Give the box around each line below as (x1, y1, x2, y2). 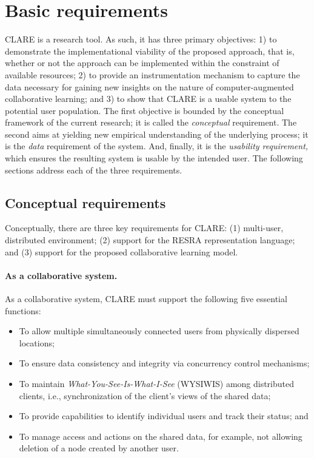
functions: (5, 304, 41, 317)
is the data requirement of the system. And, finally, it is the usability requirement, (5, 140, 309, 152)
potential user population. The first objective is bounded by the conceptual (5, 104, 284, 116)
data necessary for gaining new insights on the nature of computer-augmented (5, 80, 294, 93)
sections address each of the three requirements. (5, 163, 182, 176)
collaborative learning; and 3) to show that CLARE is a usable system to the (5, 92, 292, 105)
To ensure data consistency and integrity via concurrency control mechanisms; (19, 357, 310, 369)
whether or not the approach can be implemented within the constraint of (5, 56, 279, 69)
